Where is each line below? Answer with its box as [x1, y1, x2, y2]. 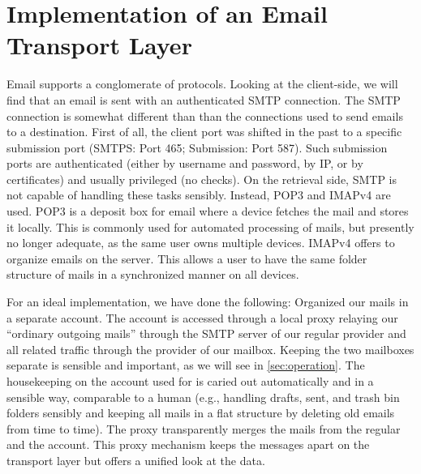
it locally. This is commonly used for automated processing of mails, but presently [6, 218, 415, 235]
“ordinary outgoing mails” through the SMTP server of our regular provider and [6, 325, 406, 342]
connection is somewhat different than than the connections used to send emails [6, 107, 403, 124]
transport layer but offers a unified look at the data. [6, 451, 265, 468]
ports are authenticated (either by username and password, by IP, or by [6, 155, 363, 172]
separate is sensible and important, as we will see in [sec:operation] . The [6, 357, 365, 374]
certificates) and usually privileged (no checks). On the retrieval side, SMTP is [6, 170, 397, 187]
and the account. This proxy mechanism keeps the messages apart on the [6, 436, 370, 453]
